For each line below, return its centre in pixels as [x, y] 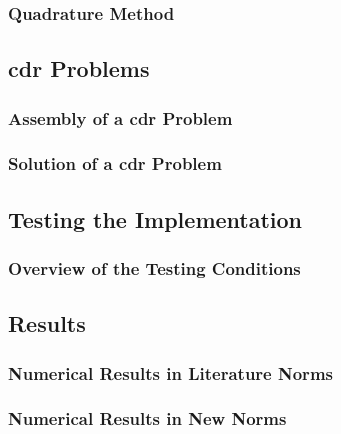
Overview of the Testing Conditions [154, 268]
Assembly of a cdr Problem [120, 117]
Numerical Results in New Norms [147, 418]
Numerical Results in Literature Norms [170, 372]
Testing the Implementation [155, 218]
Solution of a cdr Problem [115, 163]
